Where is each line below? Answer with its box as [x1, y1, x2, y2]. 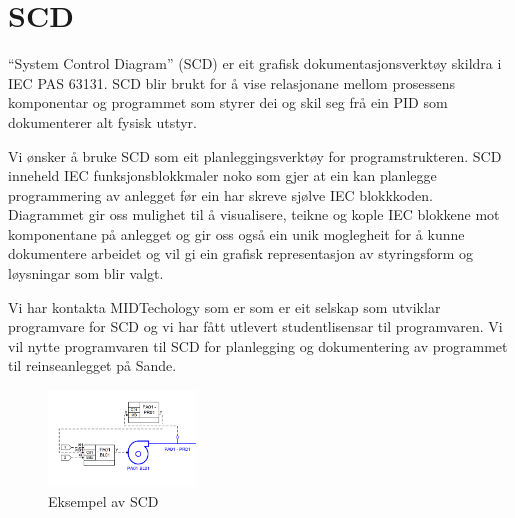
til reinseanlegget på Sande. [8, 355, 177, 376]
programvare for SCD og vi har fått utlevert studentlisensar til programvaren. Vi [8, 316, 503, 337]
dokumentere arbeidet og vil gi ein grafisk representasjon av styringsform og [8, 243, 473, 264]
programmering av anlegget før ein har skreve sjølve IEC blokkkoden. [8, 184, 433, 205]
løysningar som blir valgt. [8, 263, 164, 284]
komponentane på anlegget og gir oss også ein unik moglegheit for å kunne [8, 223, 465, 244]
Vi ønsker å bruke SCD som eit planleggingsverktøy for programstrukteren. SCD [8, 145, 502, 166]
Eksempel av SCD [48, 490, 159, 511]
